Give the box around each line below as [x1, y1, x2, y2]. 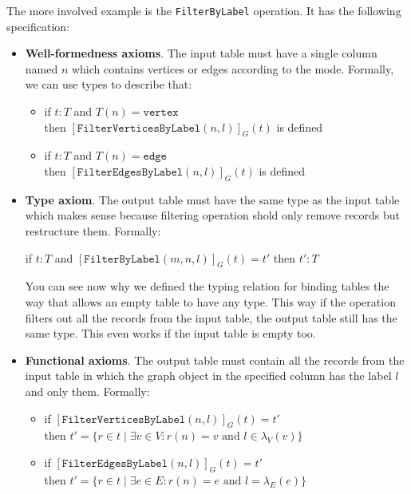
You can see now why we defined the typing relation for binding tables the [25, 278, 389, 294]
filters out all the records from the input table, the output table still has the [25, 309, 397, 326]
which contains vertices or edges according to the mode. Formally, [71, 60, 394, 77]
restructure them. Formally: [25, 223, 161, 239]
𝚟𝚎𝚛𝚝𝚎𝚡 [143, 107, 179, 119]
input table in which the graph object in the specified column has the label [25, 367, 392, 384]
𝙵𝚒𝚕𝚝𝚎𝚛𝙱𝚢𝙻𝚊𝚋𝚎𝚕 [84, 253, 160, 265]
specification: [6, 18, 70, 34]
